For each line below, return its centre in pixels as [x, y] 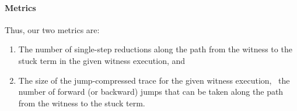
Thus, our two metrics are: [52, 29]
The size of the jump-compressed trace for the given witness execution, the [154, 80]
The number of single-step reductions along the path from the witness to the [155, 49]
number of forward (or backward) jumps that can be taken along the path [151, 92]
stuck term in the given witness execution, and [102, 60]
